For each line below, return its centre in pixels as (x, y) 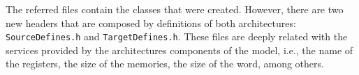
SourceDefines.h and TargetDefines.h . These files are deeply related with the (177, 36)
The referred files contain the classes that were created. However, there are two (175, 9)
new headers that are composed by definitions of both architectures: (151, 23)
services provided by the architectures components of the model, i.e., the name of (179, 50)
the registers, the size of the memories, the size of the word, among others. (165, 64)
